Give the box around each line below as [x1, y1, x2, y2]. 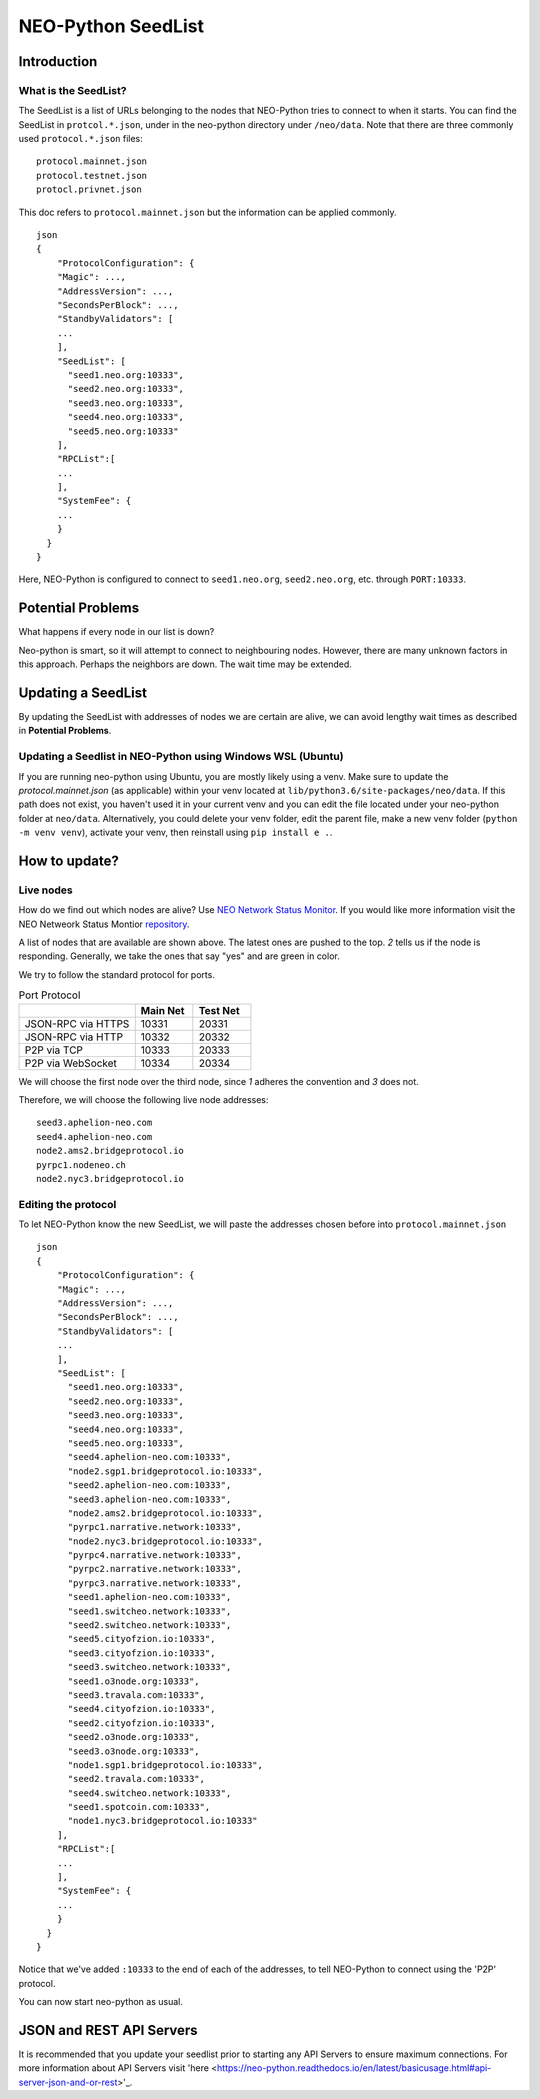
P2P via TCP [24, 1043, 84, 1057]
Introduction [18, 53, 98, 70]
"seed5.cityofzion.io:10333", [67, 1633, 216, 1645]
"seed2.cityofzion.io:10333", [67, 1717, 216, 1729]
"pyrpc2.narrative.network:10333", [67, 1563, 242, 1575]
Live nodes [18, 883, 74, 897]
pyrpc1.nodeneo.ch [36, 1159, 127, 1170]
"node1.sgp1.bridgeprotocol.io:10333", [67, 1759, 264, 1770]
